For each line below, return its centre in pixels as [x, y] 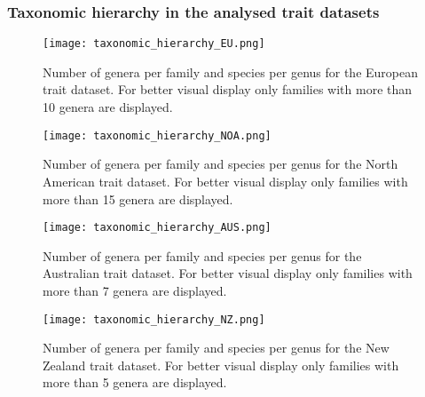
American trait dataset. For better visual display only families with [225, 181]
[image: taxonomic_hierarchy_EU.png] [154, 44]
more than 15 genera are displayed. [138, 198]
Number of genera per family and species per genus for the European [231, 71]
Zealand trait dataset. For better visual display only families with [221, 365]
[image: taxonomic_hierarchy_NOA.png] [157, 135]
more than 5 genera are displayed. [135, 382]
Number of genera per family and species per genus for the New [216, 348]
